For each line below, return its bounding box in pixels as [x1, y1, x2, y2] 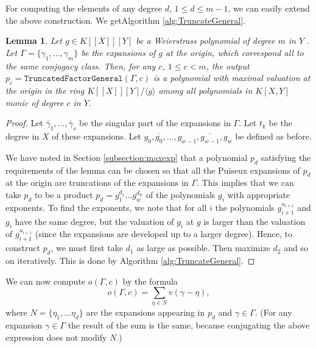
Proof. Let [5, 116, 43, 129]
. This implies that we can [196, 176, 294, 189]
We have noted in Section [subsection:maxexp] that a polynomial [5, 151, 248, 163]
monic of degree [5, 96, 64, 108]
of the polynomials [146, 188, 216, 201]
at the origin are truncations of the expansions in [5, 176, 189, 189]
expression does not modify [5, 330, 107, 343]
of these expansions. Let [52, 129, 141, 142]
